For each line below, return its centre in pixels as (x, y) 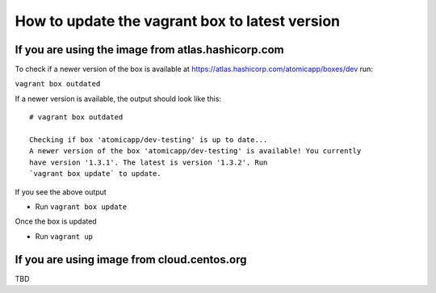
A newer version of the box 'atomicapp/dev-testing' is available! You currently (195, 151)
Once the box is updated (56, 221)
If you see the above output (61, 192)
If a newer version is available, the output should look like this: (118, 98)
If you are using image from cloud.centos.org (131, 260)
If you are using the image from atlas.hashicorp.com (149, 50)
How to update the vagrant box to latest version (178, 21)
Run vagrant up (64, 236)
